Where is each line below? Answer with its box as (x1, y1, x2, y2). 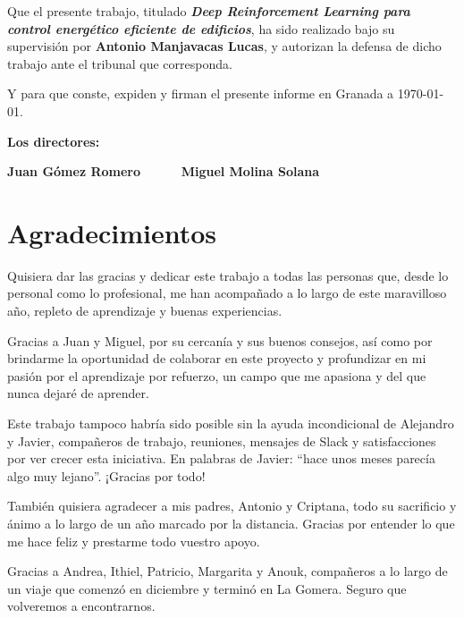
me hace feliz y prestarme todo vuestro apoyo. (7, 531, 260, 550)
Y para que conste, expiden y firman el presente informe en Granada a (7, 84, 394, 103)
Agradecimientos (7, 214, 217, 250)
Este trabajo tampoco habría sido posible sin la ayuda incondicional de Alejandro (7, 414, 454, 433)
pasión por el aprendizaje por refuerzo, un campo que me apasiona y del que (7, 366, 426, 385)
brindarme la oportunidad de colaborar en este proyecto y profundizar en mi (7, 349, 426, 368)
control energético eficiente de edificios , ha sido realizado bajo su (7, 19, 395, 38)
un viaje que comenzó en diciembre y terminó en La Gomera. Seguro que (7, 579, 407, 597)
